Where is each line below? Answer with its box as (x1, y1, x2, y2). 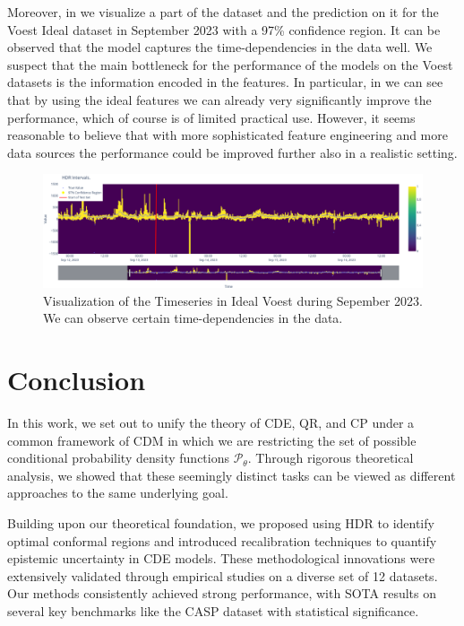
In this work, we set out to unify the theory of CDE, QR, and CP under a (7, 413, 415, 431)
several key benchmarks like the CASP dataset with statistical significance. (7, 601, 419, 620)
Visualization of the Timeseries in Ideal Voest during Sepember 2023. (43, 291, 423, 309)
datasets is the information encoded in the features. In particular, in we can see (7, 73, 443, 91)
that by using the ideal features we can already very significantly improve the (7, 90, 432, 109)
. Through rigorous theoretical (247, 448, 414, 467)
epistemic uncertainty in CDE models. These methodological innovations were (7, 549, 435, 568)
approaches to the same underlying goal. (7, 483, 228, 502)
